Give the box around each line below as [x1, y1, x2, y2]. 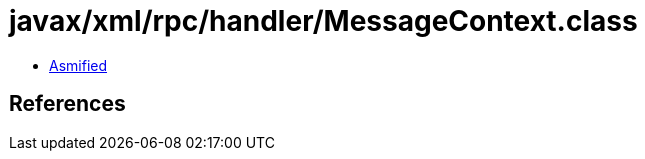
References [9, 91, 126, 117]
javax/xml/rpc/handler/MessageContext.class [9, 4, 638, 38]
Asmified [49, 56, 108, 74]
